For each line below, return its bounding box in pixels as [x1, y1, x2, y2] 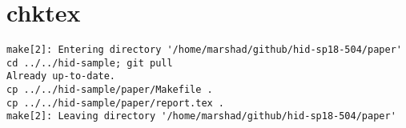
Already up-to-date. [6, 70, 116, 82]
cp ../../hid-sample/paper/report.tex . [6, 97, 225, 109]
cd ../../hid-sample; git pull [6, 57, 173, 69]
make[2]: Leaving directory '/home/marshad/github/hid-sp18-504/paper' [6, 110, 396, 122]
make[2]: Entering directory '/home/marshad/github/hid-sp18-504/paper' [6, 44, 402, 56]
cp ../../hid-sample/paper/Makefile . [6, 84, 213, 96]
